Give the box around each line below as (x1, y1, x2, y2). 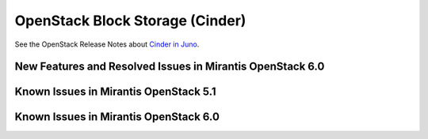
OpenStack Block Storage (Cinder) (14, 12, 246, 29)
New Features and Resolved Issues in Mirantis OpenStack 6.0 (14, 60, 325, 73)
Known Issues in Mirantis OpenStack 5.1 (14, 85, 217, 99)
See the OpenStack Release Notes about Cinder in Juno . (14, 39, 200, 49)
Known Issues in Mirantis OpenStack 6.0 (14, 111, 220, 124)
